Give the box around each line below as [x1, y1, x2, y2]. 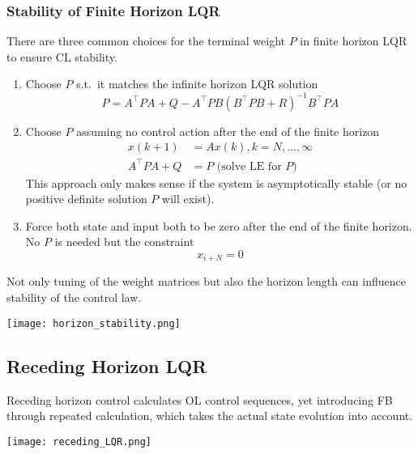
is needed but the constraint [54, 233, 194, 250]
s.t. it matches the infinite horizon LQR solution [76, 75, 318, 92]
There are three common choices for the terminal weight [6, 32, 285, 49]
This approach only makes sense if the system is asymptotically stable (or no [25, 174, 407, 191]
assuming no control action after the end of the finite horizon [76, 122, 380, 139]
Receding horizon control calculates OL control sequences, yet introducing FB [6, 391, 393, 408]
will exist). [162, 190, 215, 207]
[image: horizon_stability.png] [6, 317, 181, 329]
